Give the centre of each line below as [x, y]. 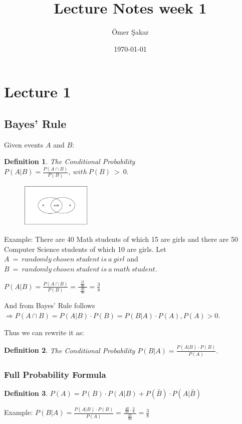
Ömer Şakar [130, 32]
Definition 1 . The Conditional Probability [70, 161]
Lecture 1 [38, 92]
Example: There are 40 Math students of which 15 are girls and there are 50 [121, 239]
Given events [24, 144]
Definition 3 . [26, 393]
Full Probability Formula [55, 374]
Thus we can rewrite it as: [44, 332]
